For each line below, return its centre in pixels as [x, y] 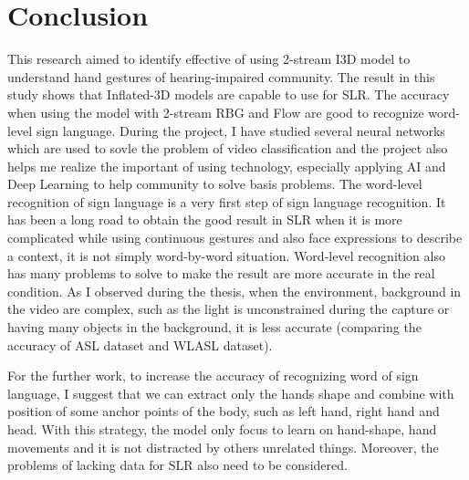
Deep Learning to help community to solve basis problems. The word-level [215, 184]
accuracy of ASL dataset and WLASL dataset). [140, 344]
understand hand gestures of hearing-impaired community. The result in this [221, 76]
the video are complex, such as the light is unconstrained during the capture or [229, 309]
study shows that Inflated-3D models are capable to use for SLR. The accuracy [229, 94]
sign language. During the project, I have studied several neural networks [240, 130]
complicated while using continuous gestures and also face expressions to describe [235, 238]
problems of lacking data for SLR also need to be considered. [177, 465]
